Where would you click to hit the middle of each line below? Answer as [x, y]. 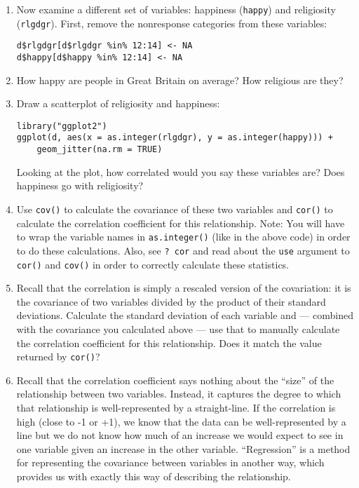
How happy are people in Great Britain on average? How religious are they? [180, 80]
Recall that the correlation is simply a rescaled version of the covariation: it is [184, 288]
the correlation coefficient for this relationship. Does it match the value [169, 343]
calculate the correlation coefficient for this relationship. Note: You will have [181, 223]
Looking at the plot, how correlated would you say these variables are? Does [181, 171]
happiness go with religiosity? [80, 185]
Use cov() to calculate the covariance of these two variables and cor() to [175, 209]
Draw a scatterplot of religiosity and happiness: [118, 103]
